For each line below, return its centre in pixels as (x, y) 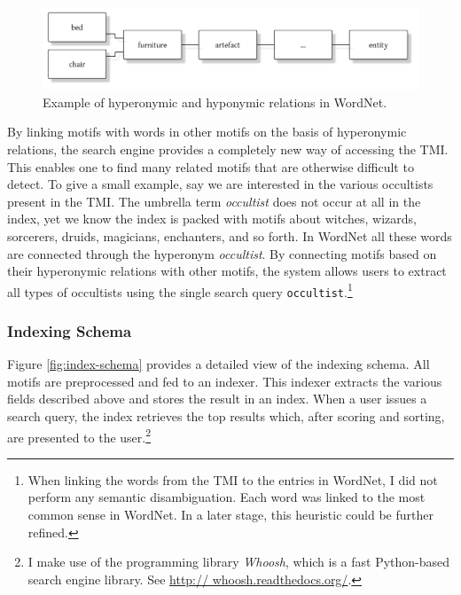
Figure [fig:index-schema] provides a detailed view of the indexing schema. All (219, 364)
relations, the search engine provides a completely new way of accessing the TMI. (228, 149)
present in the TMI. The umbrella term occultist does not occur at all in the (214, 201)
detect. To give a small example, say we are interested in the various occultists (220, 184)
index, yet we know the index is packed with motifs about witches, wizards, (212, 219)
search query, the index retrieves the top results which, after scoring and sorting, (226, 416)
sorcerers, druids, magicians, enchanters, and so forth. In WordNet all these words (230, 235)
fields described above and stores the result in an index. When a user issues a (217, 399)
